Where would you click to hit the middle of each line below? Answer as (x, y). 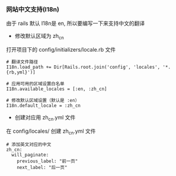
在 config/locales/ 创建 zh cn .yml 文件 (51, 132)
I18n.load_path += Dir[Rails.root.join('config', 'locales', (83, 67)
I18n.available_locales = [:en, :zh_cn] (57, 89)
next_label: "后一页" (42, 167)
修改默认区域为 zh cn (39, 37)
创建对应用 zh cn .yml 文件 (45, 118)
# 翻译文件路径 (22, 62)
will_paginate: (30, 155)
